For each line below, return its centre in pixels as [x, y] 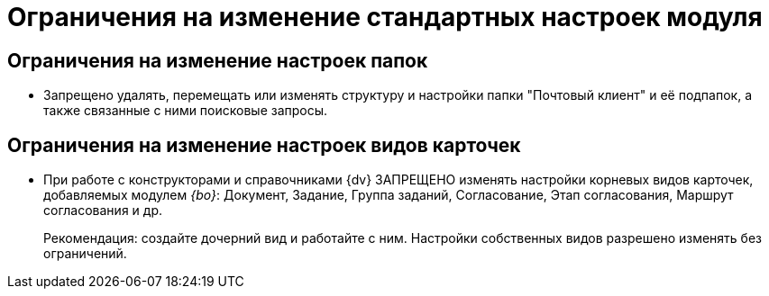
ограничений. [85, 254]
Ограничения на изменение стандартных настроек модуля [385, 17]
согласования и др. [103, 211]
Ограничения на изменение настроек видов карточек [264, 145]
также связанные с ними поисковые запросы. [186, 111]
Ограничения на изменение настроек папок [218, 60]
